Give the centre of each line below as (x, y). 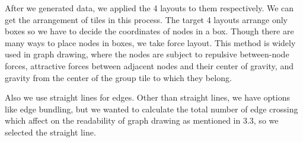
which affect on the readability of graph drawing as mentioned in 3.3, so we (142, 120)
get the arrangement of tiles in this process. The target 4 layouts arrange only (146, 19)
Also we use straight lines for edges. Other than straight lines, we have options (148, 97)
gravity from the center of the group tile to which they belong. (118, 77)
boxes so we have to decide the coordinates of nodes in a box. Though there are (149, 31)
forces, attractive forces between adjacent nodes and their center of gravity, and (149, 65)
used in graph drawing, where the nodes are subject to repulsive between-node (147, 54)
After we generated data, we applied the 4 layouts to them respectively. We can (149, 8)
